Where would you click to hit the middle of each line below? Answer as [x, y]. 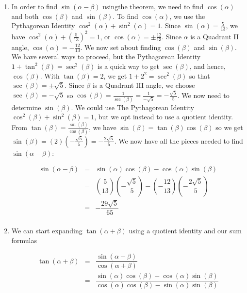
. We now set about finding [121, 47]
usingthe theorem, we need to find [153, 6]
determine [26, 107]
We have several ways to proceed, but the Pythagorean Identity [106, 57]
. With [50, 75]
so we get [229, 127]
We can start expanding [47, 231]
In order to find [34, 6]
